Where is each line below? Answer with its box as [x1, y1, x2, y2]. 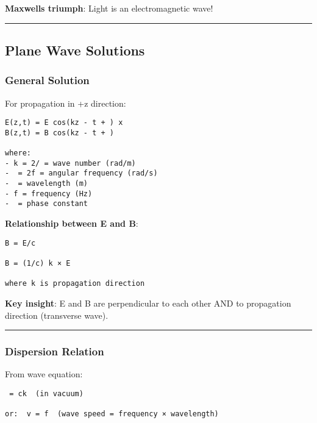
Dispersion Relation [5, 344, 104, 359]
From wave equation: [5, 368, 83, 380]
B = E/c [5, 238, 36, 247]
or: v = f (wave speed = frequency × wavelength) [5, 410, 219, 419]
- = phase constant [5, 199, 88, 208]
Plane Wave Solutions [5, 40, 145, 59]
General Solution [5, 73, 90, 88]
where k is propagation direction [5, 279, 145, 288]
